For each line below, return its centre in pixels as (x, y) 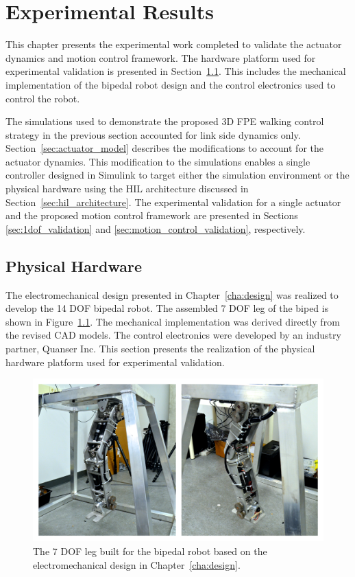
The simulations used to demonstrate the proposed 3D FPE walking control (165, 121)
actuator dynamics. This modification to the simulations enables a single (158, 161)
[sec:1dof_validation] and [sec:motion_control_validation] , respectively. (156, 228)
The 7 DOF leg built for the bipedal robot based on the (150, 551)
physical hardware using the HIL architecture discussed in (127, 189)
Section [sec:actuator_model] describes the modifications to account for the (164, 148)
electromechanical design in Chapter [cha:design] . (137, 564)
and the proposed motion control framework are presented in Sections (152, 215)
